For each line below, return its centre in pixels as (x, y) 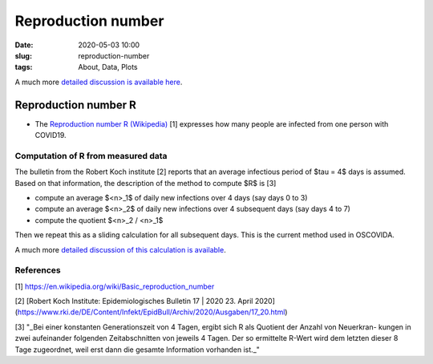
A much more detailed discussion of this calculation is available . (120, 249)
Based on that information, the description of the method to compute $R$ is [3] (146, 183)
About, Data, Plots (108, 67)
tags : (24, 67)
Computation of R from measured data (91, 156)
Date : (24, 45)
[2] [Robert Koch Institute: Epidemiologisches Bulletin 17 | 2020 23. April (134, 301)
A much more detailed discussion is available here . (99, 82)
